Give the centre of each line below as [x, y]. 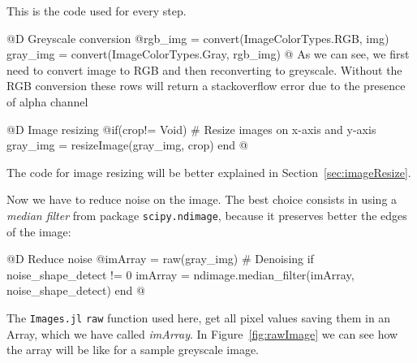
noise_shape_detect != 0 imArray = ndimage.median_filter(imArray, [181, 274]
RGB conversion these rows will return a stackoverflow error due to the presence [206, 86]
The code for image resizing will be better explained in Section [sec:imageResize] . [209, 172]
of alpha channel [47, 101]
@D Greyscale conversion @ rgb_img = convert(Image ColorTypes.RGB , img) [198, 38]
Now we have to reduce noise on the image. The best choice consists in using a [202, 199]
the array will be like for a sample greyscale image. [133, 350]
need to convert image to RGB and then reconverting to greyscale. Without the [204, 69]
